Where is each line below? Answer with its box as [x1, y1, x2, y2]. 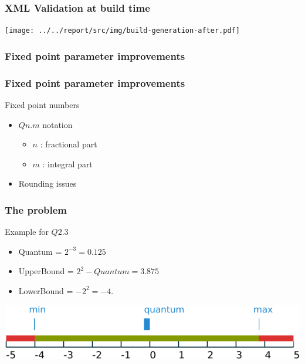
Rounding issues [18, 177, 77, 190]
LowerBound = [18, 284, 73, 296]
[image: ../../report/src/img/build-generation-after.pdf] [5, 26, 240, 35]
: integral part [42, 157, 93, 170]
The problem [5, 202, 67, 217]
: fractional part [40, 138, 97, 150]
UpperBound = [18, 265, 74, 277]
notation [42, 118, 73, 130]
